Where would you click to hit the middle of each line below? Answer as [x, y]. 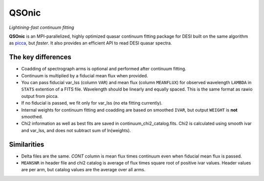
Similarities [27, 144]
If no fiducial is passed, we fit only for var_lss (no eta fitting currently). [92, 103]
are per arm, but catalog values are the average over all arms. [83, 170]
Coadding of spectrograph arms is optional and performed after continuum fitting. [104, 69]
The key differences [40, 57]
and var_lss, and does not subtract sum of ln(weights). [76, 130]
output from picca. [40, 96]
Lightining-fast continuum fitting [42, 27]
